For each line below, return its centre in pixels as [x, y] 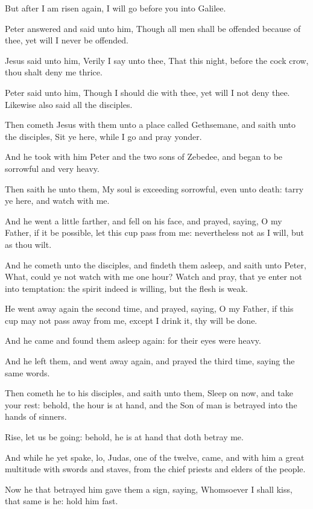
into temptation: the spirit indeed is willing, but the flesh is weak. [126, 288]
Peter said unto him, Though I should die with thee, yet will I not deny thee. [147, 92]
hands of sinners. [36, 416]
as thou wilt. [28, 244]
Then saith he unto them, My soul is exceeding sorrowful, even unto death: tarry [154, 188]
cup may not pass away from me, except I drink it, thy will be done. [131, 320]
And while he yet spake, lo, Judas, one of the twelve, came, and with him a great [155, 457]
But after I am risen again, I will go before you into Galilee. [115, 8]
